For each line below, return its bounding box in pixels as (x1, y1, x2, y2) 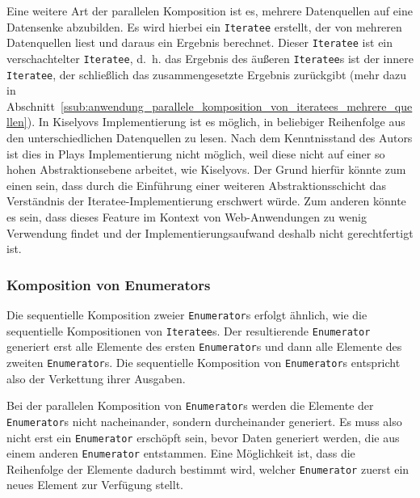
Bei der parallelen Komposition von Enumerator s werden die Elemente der (6, 397, 374, 414)
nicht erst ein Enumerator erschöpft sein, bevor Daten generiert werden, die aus (6, 428, 400, 445)
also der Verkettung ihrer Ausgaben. (6, 369, 186, 386)
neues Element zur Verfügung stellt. (6, 476, 183, 493)
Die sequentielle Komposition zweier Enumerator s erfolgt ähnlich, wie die (6, 306, 367, 323)
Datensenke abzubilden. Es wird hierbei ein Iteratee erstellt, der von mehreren (6, 18, 402, 35)
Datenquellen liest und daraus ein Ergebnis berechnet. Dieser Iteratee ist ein (6, 34, 393, 51)
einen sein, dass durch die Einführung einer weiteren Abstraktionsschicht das (6, 176, 386, 193)
